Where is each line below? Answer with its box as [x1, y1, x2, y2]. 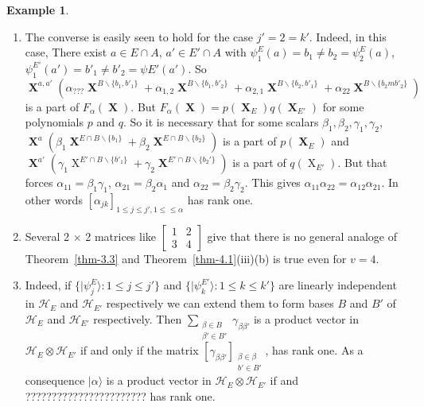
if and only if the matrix [80, 342, 199, 359]
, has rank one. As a [265, 342, 364, 359]
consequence [25, 372, 85, 389]
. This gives [244, 174, 301, 191]
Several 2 [25, 227, 70, 244]
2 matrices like [85, 227, 157, 244]
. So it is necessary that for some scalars [123, 114, 319, 130]
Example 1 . [6, 2, 69, 17]
